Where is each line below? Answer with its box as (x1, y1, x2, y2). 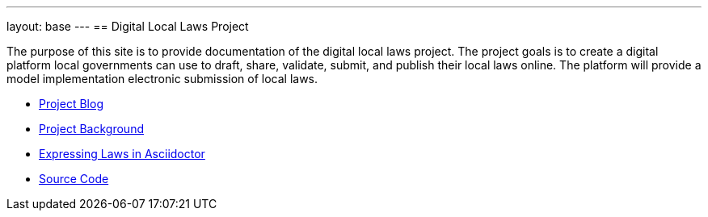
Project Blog (39, 97, 103, 111)
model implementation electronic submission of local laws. (6, 72, 318, 86)
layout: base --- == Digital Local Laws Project (6, 19, 249, 33)
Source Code (39, 172, 109, 186)
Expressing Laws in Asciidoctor (39, 147, 205, 161)
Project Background (39, 122, 144, 136)
